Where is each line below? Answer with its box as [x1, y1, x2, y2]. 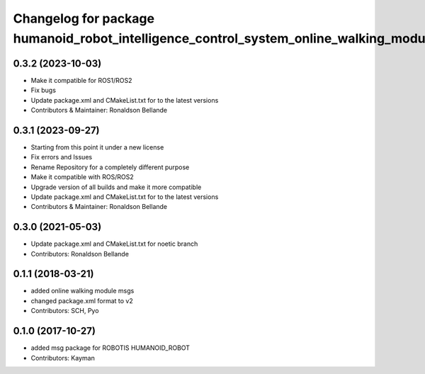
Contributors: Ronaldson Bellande [30, 249, 129, 258]
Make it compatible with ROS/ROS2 [30, 173, 134, 181]
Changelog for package [13, 11, 155, 26]
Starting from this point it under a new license [30, 142, 164, 152]
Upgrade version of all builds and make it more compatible [30, 183, 202, 191]
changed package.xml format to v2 [30, 296, 134, 305]
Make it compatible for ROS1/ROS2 [30, 76, 132, 84]
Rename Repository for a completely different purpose [30, 163, 190, 171]
